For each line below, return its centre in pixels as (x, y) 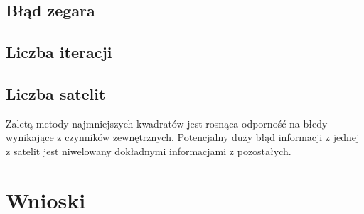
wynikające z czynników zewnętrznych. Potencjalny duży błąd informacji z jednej (183, 137)
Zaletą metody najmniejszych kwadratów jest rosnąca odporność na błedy (167, 123)
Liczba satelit (56, 93)
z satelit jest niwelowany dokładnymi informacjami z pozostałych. (149, 151)
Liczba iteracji (59, 52)
